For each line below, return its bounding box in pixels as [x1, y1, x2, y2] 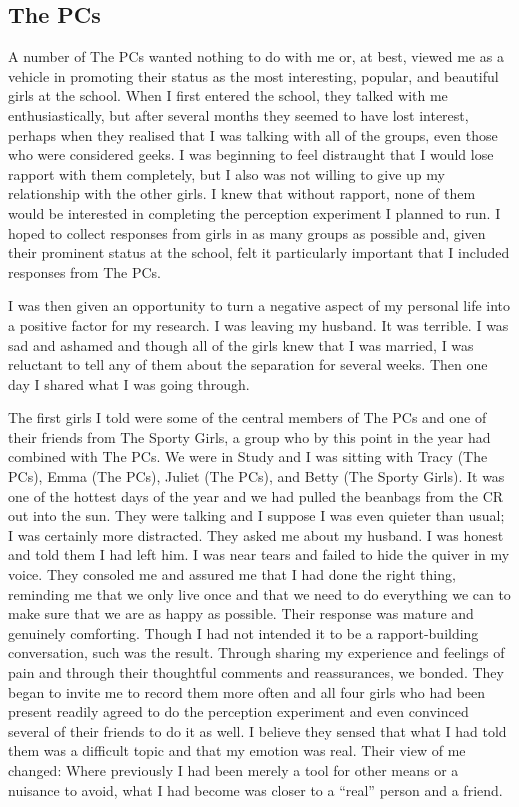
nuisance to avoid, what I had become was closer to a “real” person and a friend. [8, 779, 503, 800]
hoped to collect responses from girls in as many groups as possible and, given [8, 222, 486, 243]
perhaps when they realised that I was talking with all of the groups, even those [8, 124, 498, 145]
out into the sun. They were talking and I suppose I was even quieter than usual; [8, 505, 505, 526]
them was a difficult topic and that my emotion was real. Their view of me [8, 740, 466, 761]
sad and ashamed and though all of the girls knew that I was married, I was [8, 334, 474, 355]
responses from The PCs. [8, 261, 162, 282]
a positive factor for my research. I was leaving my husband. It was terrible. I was [8, 314, 509, 335]
